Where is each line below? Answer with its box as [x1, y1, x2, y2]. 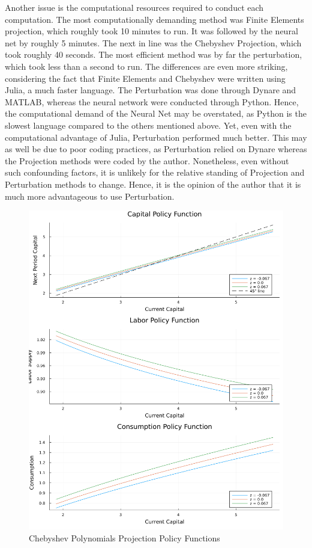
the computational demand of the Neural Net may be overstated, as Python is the [5, 107, 307, 120]
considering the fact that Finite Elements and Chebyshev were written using [5, 72, 286, 84]
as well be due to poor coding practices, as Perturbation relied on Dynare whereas [5, 143, 307, 155]
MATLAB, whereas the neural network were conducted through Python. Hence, [5, 95, 299, 108]
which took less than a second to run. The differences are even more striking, [5, 60, 288, 72]
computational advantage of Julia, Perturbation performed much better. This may [5, 131, 307, 143]
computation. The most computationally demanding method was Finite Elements [5, 13, 304, 25]
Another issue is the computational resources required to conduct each [5, 1, 264, 13]
